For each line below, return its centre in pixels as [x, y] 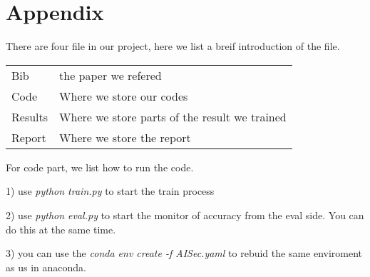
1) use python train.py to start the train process [110, 191]
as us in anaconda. [46, 267]
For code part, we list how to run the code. [100, 167]
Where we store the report [125, 137]
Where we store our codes [124, 96]
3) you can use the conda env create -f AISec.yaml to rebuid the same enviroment [184, 253]
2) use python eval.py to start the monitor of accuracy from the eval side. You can [185, 215]
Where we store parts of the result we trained [173, 116]
